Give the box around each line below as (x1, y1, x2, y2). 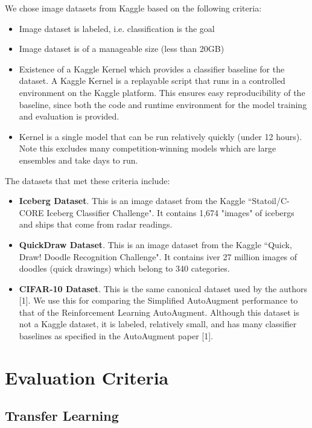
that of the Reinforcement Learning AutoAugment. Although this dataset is (19, 305, 299, 318)
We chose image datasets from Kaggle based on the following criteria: (5, 2, 262, 14)
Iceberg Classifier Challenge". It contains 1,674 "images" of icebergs (46, 206, 294, 219)
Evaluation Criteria (5, 365, 169, 389)
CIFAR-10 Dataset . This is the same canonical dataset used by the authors (19, 282, 308, 295)
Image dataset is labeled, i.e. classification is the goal (19, 22, 215, 34)
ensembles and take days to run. (19, 153, 138, 166)
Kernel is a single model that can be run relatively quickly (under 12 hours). (19, 130, 302, 142)
